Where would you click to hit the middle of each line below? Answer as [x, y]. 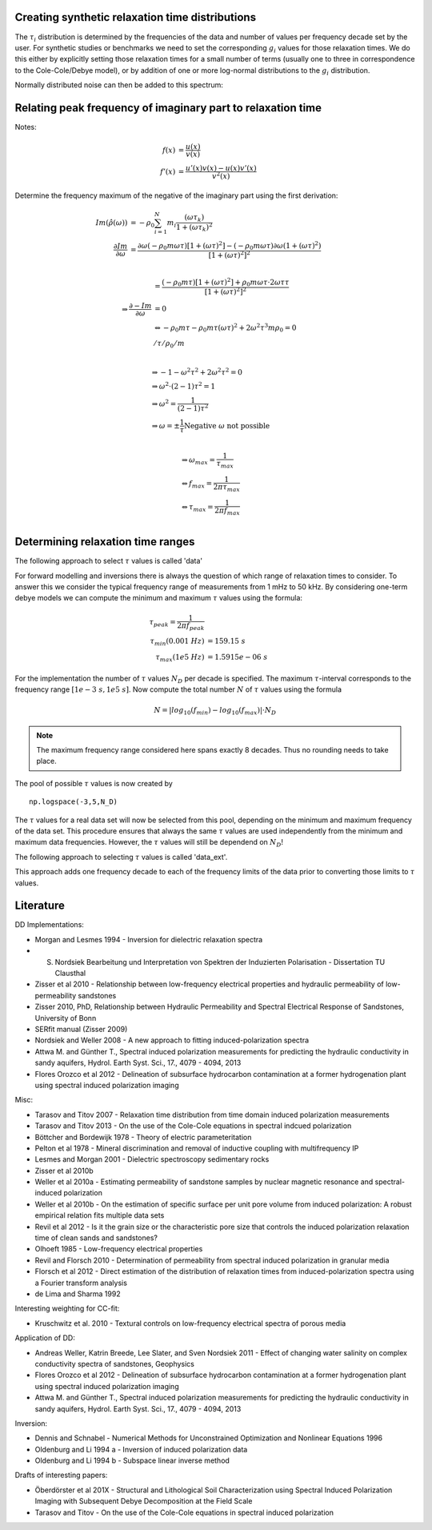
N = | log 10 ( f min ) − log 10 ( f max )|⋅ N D [215, 711]
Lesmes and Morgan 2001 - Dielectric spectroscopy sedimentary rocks [152, 1159]
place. [47, 761]
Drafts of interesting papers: [61, 1475]
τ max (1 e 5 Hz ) [180, 658]
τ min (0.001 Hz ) [177, 642]
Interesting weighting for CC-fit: [67, 1308]
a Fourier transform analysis [81, 1283]
